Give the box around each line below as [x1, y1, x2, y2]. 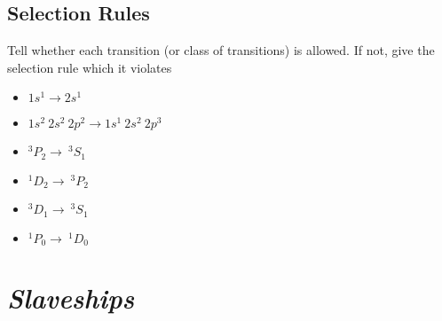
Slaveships [7, 279, 135, 317]
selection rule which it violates [7, 58, 172, 76]
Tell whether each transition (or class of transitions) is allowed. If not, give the [7, 41, 435, 59]
